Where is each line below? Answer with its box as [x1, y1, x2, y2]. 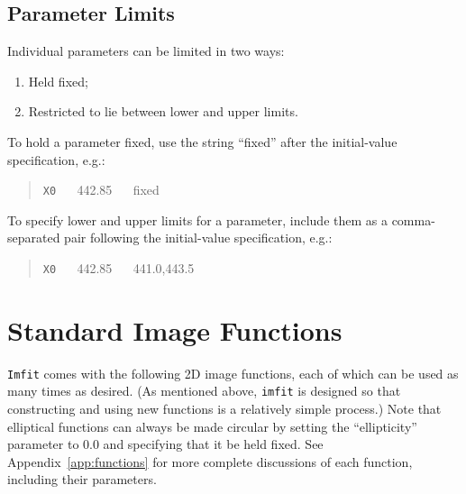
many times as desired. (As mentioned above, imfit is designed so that [7, 381, 401, 400]
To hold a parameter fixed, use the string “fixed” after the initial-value [7, 132, 397, 151]
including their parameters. [7, 470, 157, 489]
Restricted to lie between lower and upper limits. [28, 102, 298, 121]
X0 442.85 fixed [42, 180, 160, 199]
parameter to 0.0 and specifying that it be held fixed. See [7, 435, 324, 453]
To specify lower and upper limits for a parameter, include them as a [7, 210, 388, 229]
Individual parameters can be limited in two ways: [7, 41, 285, 60]
